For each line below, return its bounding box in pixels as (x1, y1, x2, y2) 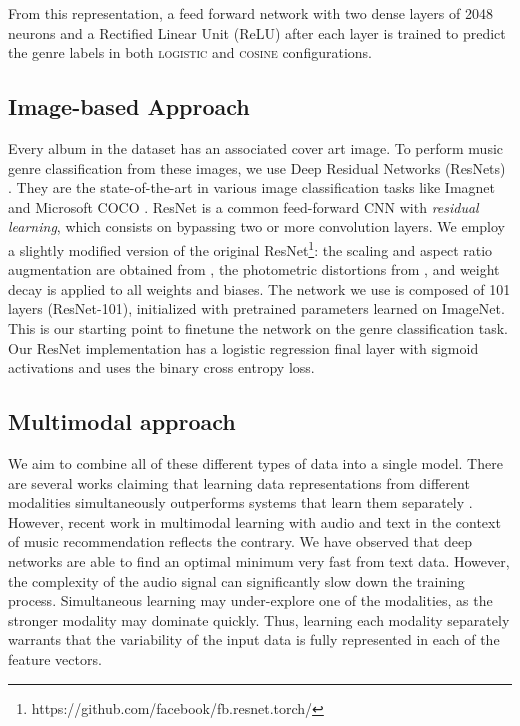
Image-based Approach (8, 91, 250, 122)
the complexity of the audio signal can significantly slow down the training (8, 570, 465, 591)
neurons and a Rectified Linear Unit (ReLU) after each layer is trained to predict (8, 22, 506, 43)
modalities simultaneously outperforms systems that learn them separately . (8, 492, 473, 513)
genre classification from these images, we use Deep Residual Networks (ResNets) (8, 157, 506, 178)
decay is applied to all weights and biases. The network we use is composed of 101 (8, 278, 511, 299)
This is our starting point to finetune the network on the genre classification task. (8, 317, 508, 338)
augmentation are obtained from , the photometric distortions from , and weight (8, 259, 500, 280)
